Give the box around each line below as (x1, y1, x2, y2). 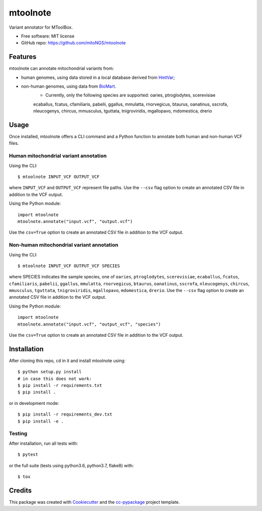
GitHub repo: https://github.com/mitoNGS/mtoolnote (21, 40, 126, 46)
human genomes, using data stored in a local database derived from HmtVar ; (21, 74, 175, 80)
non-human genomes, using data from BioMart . (21, 83, 116, 90)
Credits (9, 486, 32, 494)
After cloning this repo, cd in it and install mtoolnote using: (9, 358, 126, 364)
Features (9, 53, 36, 61)
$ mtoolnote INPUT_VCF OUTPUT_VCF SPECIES (17, 263, 120, 269)
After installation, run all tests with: (9, 440, 78, 446)
